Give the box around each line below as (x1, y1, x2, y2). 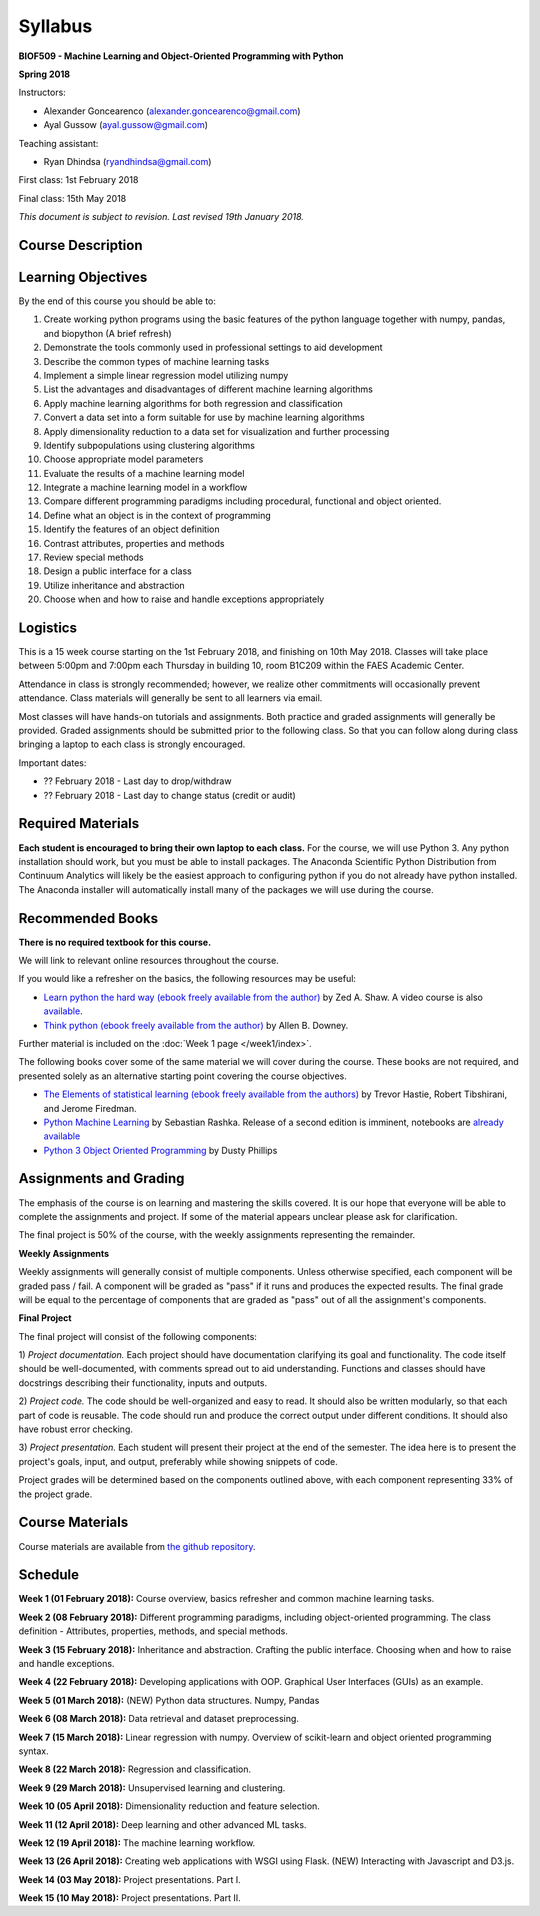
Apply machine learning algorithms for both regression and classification (43, 397, 344, 409)
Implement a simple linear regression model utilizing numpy (43, 369, 289, 381)
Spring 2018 (18, 68, 70, 80)
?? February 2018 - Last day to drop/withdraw (43, 775, 232, 787)
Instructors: (18, 86, 67, 99)
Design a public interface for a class (43, 565, 192, 577)
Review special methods (43, 551, 144, 564)
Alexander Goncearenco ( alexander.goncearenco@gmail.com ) (43, 105, 301, 117)
